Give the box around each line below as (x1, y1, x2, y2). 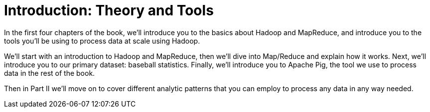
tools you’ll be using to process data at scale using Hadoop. (4, 36, 200, 45)
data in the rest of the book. (4, 68, 95, 77)
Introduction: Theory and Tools (4, 2, 214, 19)
